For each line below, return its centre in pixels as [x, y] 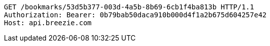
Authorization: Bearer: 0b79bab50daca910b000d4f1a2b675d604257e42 [135, 15]
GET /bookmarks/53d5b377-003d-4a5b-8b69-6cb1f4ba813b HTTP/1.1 [129, 7]
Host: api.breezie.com [48, 23]
